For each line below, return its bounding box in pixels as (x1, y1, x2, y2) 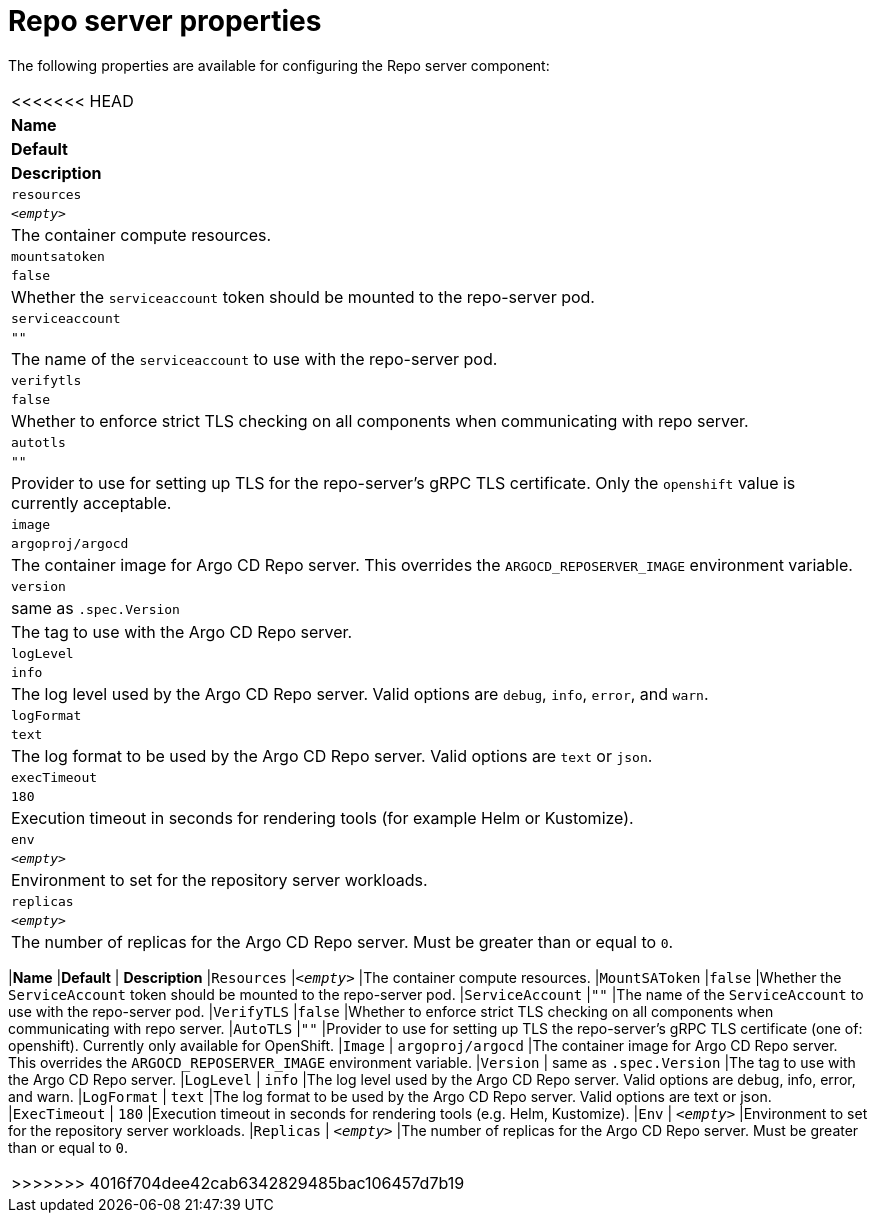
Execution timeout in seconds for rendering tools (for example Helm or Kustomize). (11, 807, 634, 828)
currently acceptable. (11, 492, 172, 513)
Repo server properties (8, 4, 322, 38)
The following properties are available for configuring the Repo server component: (8, 56, 550, 74)
